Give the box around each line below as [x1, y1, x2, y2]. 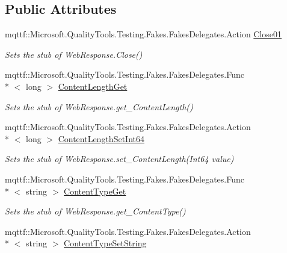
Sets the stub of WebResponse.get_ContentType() [5, 205, 186, 217]
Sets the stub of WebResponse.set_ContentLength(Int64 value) [5, 152, 234, 165]
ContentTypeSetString [64, 237, 147, 249]
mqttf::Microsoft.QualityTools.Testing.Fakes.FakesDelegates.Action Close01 [5, 28, 282, 40]
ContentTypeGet [64, 184, 126, 197]
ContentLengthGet [58, 80, 128, 92]
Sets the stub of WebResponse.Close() [5, 48, 143, 60]
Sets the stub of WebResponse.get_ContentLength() [5, 100, 193, 113]
